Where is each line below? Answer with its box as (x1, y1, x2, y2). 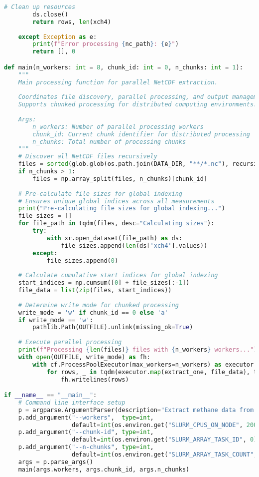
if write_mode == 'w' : (18, 316, 94, 324)
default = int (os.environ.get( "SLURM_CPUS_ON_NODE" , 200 (72, 421, 258, 429)
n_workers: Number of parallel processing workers (32, 123, 204, 130)
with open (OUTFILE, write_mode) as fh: (18, 353, 150, 361)
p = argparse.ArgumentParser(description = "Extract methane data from (18, 406, 254, 414)
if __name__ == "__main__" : (4, 392, 97, 399)
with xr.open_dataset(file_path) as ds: (46, 234, 182, 242)
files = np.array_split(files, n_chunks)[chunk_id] (32, 175, 208, 182)
